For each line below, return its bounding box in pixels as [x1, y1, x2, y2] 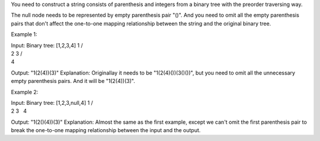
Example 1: [11, 31, 37, 38]
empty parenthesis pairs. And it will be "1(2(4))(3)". [11, 78, 136, 85]
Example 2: [11, 88, 39, 95]
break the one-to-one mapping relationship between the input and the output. [11, 127, 201, 134]
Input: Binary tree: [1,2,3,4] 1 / [11, 41, 83, 49]
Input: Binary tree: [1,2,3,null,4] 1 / [11, 99, 93, 106]
